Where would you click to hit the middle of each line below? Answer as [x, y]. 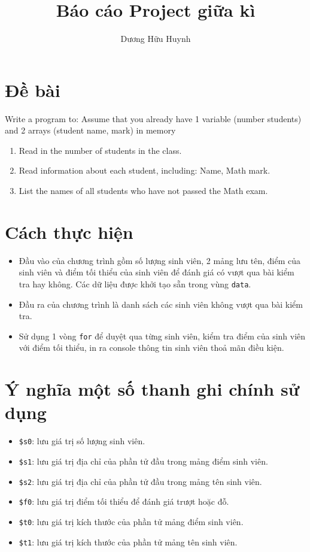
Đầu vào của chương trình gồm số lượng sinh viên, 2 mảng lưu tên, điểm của [159, 260]
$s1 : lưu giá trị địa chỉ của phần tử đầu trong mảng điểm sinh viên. [143, 461]
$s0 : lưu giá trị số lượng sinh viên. [82, 441]
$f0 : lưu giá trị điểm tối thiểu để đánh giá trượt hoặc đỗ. [124, 501]
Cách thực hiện [69, 231]
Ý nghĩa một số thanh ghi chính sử [152, 389]
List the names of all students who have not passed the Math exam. [143, 191]
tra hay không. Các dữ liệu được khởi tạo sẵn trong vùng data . [135, 283]
